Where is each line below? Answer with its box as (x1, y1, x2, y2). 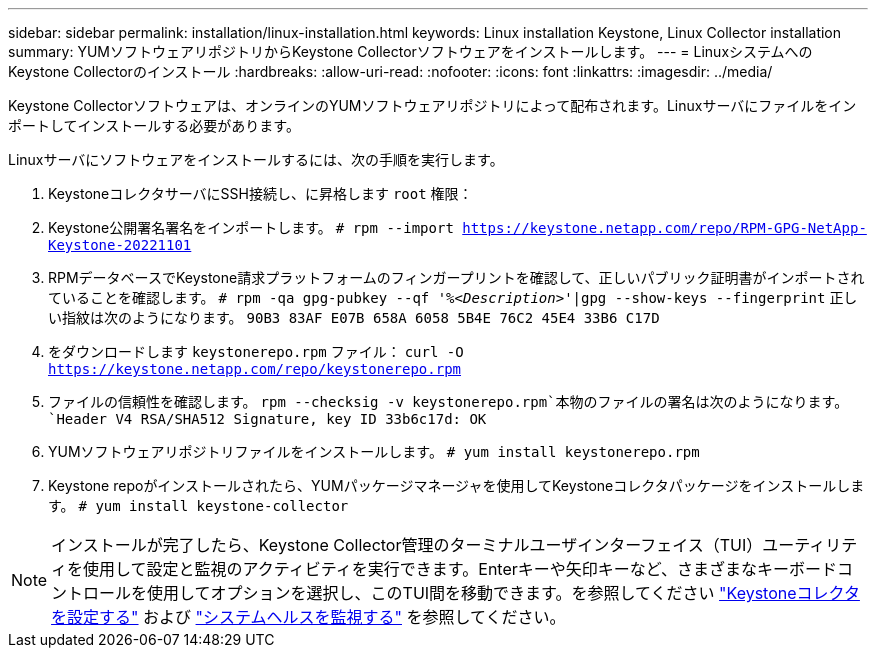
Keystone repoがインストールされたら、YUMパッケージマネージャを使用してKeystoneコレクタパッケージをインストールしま (48, 477, 865, 494)
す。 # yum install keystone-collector (48, 497, 349, 514)
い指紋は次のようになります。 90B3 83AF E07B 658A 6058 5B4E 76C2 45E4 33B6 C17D (48, 309, 660, 326)
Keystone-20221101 (48, 237, 192, 253)
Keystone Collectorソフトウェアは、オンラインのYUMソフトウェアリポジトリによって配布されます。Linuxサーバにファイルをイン (8, 97, 857, 114)
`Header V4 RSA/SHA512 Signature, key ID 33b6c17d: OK (48, 411, 487, 427)
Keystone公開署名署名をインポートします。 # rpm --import (48, 219, 454, 236)
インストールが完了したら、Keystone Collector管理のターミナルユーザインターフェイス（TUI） (51, 535, 763, 555)
